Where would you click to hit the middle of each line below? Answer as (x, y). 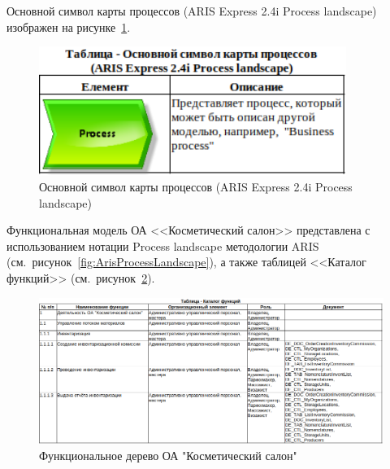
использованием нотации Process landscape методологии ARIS (163, 245)
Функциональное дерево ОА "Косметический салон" (168, 456)
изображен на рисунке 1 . (69, 26)
